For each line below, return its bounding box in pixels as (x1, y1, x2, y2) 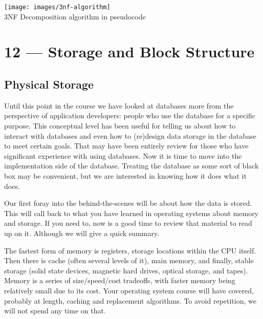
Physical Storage (4, 76, 94, 92)
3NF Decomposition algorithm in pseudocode (4, 11, 146, 22)
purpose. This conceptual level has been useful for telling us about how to (4, 120, 236, 131)
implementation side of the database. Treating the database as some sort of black (4, 160, 259, 171)
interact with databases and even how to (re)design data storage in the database (4, 130, 256, 141)
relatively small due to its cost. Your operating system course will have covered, (4, 285, 254, 295)
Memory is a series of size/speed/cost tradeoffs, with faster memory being (4, 275, 235, 286)
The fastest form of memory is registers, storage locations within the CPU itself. (4, 245, 256, 256)
